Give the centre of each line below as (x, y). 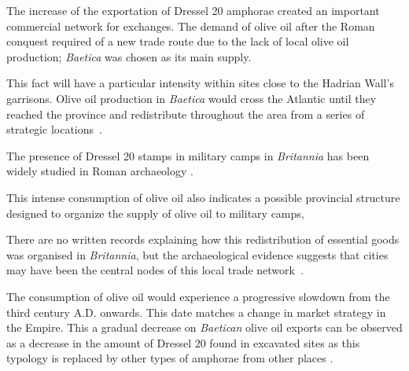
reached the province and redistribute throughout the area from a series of (186, 114)
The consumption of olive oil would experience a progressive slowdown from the (198, 296)
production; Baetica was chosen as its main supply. (129, 56)
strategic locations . (54, 129)
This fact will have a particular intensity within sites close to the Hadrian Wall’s (200, 83)
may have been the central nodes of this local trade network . (155, 270)
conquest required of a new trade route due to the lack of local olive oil (178, 41)
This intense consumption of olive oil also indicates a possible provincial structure (203, 197)
